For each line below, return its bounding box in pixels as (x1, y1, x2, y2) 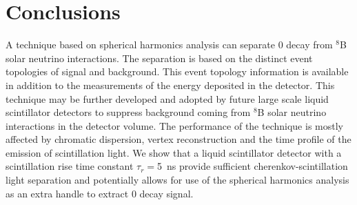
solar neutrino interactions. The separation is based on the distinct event (6, 50, 313, 65)
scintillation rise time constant (6, 159, 134, 173)
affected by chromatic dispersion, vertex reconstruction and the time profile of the (6, 132, 351, 146)
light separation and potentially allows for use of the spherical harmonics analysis (6, 173, 349, 187)
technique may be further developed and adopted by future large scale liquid (6, 91, 329, 106)
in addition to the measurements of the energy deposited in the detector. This (6, 77, 335, 92)
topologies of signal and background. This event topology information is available (6, 64, 349, 79)
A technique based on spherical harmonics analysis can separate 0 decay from (6, 37, 333, 52)
